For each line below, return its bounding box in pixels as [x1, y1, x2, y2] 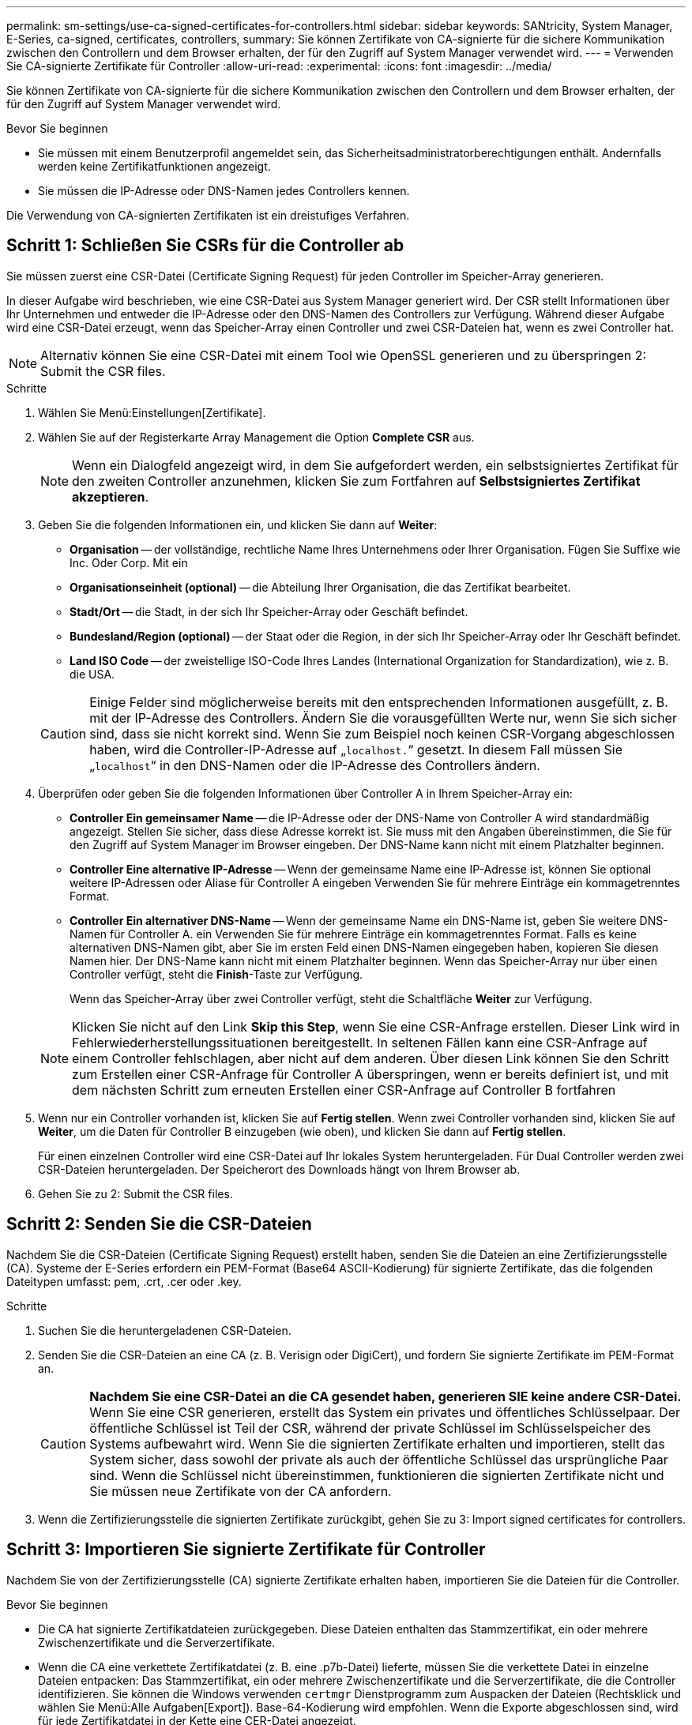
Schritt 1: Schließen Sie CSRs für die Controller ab [6, 235, 404, 256]
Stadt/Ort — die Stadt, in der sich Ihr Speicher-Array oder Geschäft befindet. [70, 604, 468, 618]
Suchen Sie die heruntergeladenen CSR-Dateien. [38, 1323, 291, 1337]
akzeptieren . [72, 488, 149, 505]
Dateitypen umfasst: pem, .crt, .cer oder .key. [6, 1274, 242, 1288]
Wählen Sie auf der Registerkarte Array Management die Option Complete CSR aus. [38, 430, 475, 444]
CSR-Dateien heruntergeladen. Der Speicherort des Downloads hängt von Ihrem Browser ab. [38, 1162, 521, 1176]
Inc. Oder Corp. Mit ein [70, 555, 188, 569]
